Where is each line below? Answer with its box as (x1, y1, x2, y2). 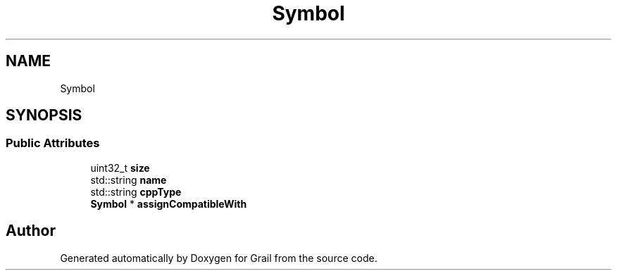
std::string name (90, 173, 167, 186)
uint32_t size (90, 161, 150, 174)
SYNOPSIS (6, 106, 82, 125)
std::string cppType (90, 185, 182, 198)
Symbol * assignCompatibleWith (90, 197, 247, 210)
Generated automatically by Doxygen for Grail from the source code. (60, 251, 378, 264)
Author (6, 222, 56, 240)
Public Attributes (6, 136, 100, 151)
